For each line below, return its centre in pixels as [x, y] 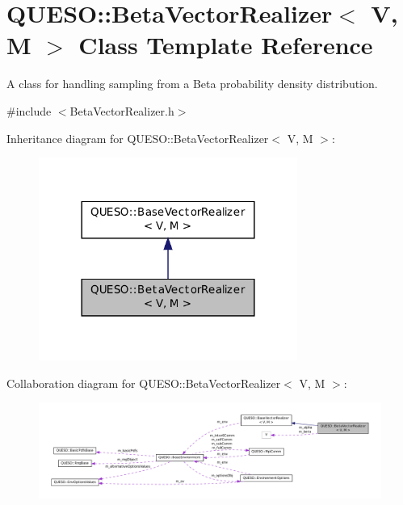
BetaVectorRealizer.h [122, 110]
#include [29, 110]
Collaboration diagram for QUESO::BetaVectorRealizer [144, 383]
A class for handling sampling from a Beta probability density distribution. [192, 84]
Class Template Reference [226, 45]
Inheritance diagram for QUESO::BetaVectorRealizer [138, 138]
